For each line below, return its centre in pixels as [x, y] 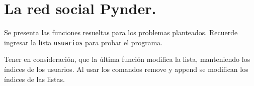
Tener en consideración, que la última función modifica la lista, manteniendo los [127, 59]
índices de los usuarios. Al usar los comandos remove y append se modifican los [126, 69]
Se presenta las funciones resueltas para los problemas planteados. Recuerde [121, 32]
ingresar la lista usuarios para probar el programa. [83, 42]
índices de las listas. [34, 79]
